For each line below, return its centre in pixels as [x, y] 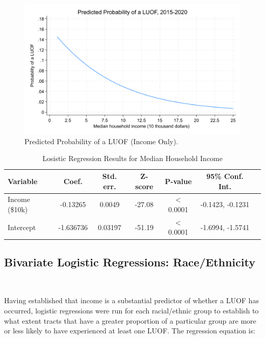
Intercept [22, 227]
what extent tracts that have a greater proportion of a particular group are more [130, 320]
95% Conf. [225, 176]
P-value [178, 181]
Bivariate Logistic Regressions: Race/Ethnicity [130, 262]
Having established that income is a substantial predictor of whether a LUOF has [131, 300]
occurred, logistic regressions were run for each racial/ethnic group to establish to [131, 310]
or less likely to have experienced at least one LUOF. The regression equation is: [130, 331]
